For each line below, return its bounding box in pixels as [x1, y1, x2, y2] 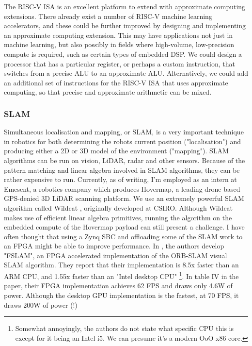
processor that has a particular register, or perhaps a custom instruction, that [4, 58, 235, 68]
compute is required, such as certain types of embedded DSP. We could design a [4, 49, 242, 59]
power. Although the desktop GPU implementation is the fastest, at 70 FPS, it [4, 290, 239, 300]
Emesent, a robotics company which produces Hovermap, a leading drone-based [4, 183, 240, 194]
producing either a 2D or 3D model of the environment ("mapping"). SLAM [4, 146, 229, 156]
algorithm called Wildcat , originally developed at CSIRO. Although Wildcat [4, 202, 233, 213]
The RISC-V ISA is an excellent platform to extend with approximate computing [4, 1, 246, 11]
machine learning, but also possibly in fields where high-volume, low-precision [4, 39, 234, 49]
